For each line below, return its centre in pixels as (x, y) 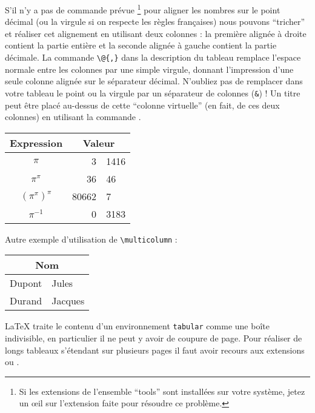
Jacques (68, 301)
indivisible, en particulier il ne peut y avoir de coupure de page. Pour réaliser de (154, 338)
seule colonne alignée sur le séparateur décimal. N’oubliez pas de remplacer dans (154, 81)
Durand (26, 301)
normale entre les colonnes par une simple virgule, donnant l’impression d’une (149, 69)
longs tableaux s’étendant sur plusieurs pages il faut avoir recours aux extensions (155, 350)
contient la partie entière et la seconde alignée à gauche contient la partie (141, 45)
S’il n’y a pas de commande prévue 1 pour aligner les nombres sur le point (143, 9)
